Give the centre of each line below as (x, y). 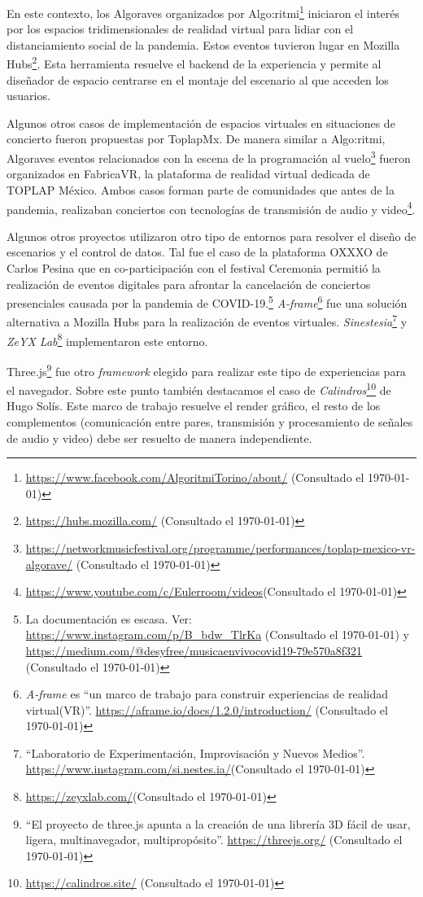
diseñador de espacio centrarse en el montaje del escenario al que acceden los (198, 79)
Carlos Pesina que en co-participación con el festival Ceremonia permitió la (194, 267)
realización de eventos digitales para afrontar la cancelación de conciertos (189, 284)
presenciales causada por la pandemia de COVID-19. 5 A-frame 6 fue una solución (207, 302)
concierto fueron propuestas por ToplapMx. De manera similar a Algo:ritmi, (196, 139)
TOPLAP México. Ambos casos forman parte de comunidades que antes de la (201, 189)
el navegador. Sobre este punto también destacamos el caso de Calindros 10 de (199, 389)
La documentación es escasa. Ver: (109, 618)
